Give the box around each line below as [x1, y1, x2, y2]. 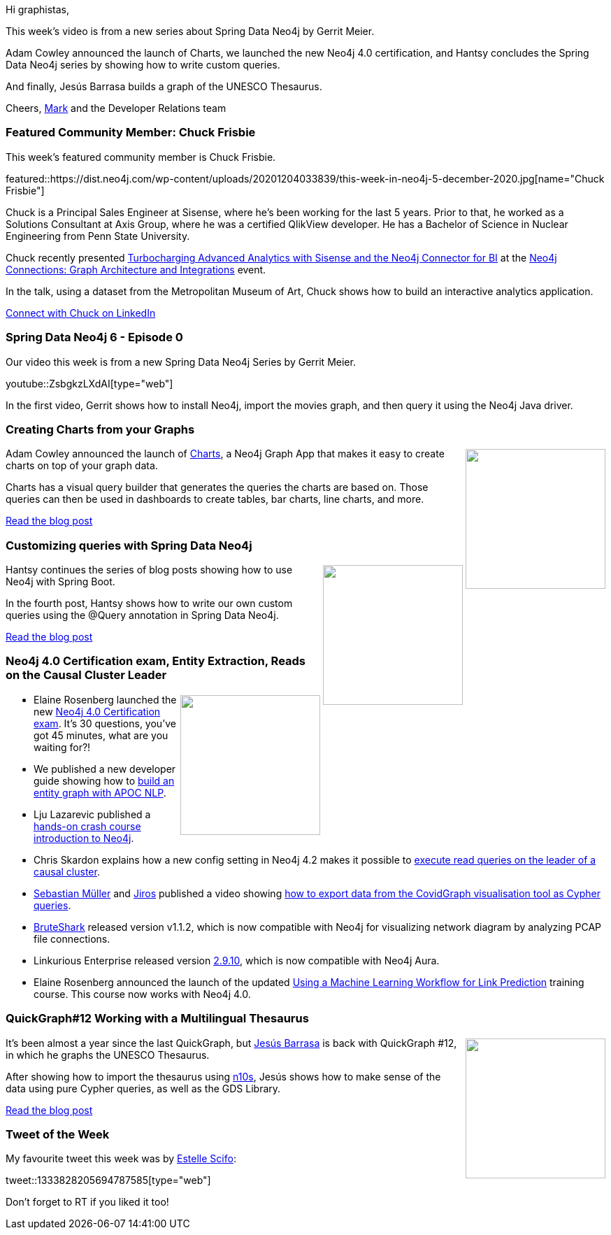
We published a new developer [34, 762, 176, 775]
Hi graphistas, [6, 3, 70, 15]
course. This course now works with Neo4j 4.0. [34, 987, 251, 1000]
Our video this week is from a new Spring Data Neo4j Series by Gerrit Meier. [6, 355, 356, 368]
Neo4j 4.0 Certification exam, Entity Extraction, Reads [6, 654, 306, 669]
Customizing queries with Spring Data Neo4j [6, 538, 252, 552]
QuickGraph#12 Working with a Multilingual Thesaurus [6, 1011, 309, 1026]
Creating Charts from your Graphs [6, 422, 195, 436]
